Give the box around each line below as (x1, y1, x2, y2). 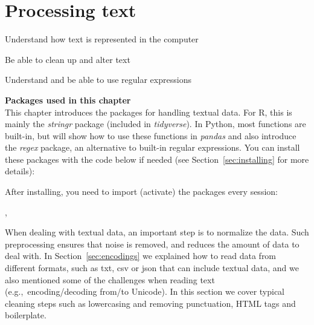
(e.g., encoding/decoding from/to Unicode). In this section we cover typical (5, 285, 285, 298)
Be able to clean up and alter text (5, 53, 130, 65)
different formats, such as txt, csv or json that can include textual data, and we (5, 261, 299, 274)
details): (5, 165, 35, 177)
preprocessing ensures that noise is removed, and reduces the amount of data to (5, 237, 300, 250)
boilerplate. (5, 309, 46, 321)
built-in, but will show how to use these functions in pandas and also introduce (5, 129, 296, 142)
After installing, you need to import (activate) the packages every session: (5, 185, 278, 198)
